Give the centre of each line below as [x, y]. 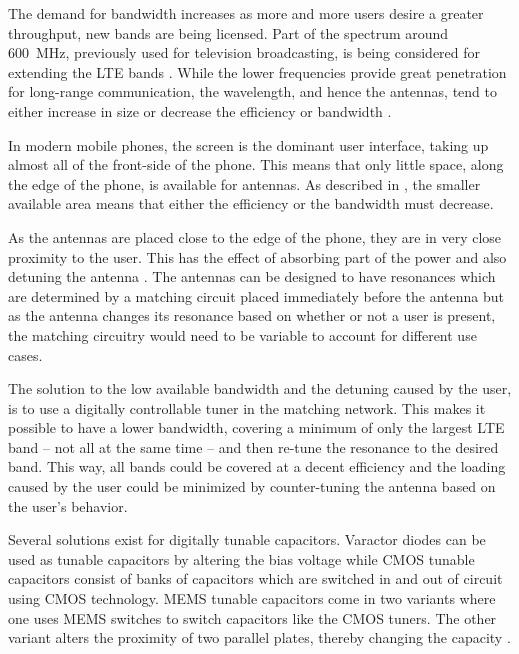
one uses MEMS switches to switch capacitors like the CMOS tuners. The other [252, 617]
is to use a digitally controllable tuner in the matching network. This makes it [247, 407]
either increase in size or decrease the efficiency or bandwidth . [200, 110]
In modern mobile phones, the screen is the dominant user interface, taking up [248, 144]
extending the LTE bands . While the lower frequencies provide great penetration [257, 71]
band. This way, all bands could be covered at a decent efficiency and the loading [257, 466]
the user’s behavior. [68, 505]
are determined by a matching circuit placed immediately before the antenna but [256, 295]
